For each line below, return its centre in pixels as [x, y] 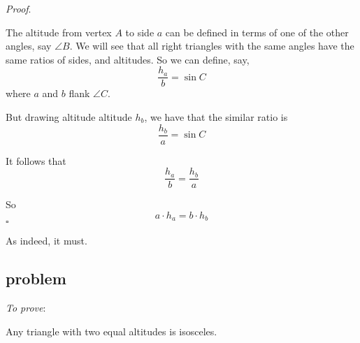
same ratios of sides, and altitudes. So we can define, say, [128, 59]
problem [36, 278]
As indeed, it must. [46, 241]
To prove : [26, 308]
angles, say [29, 46]
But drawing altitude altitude [69, 117]
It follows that [36, 160]
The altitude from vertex [59, 32]
